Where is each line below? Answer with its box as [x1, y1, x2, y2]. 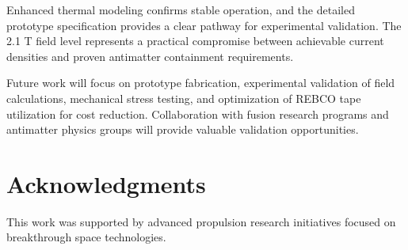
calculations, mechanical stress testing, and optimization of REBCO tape [6, 89, 361, 106]
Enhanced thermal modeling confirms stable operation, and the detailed [6, 2, 355, 17]
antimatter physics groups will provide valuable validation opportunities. [6, 121, 359, 138]
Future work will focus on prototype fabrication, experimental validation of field [6, 74, 395, 91]
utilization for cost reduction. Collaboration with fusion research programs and [6, 105, 389, 122]
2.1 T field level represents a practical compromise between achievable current [6, 32, 384, 49]
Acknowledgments [6, 167, 206, 199]
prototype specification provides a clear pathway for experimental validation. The [6, 17, 402, 33]
